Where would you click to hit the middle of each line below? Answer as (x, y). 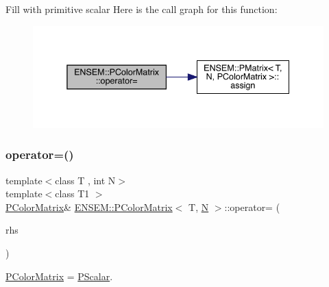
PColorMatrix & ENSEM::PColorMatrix (89, 207)
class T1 (72, 194)
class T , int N (85, 180)
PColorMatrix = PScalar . (59, 276)
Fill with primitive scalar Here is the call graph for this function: (142, 9)
